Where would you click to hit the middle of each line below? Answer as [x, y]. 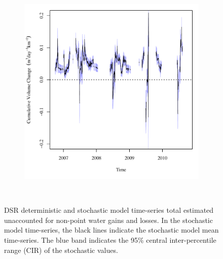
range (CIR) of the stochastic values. [61, 250]
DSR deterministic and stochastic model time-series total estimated [109, 210]
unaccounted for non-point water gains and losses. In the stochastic [108, 220]
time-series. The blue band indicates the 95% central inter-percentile [110, 239]
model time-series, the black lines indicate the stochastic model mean [111, 230]
